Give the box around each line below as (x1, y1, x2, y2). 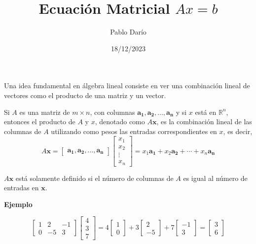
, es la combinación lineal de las (156, 116, 252, 127)
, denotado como (95, 116, 145, 127)
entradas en (4, 182, 39, 193)
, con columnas (90, 106, 135, 117)
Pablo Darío (110, 27, 146, 37)
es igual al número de (183, 173, 248, 183)
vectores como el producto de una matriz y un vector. (4, 90, 166, 100)
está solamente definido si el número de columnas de (15, 173, 174, 183)
